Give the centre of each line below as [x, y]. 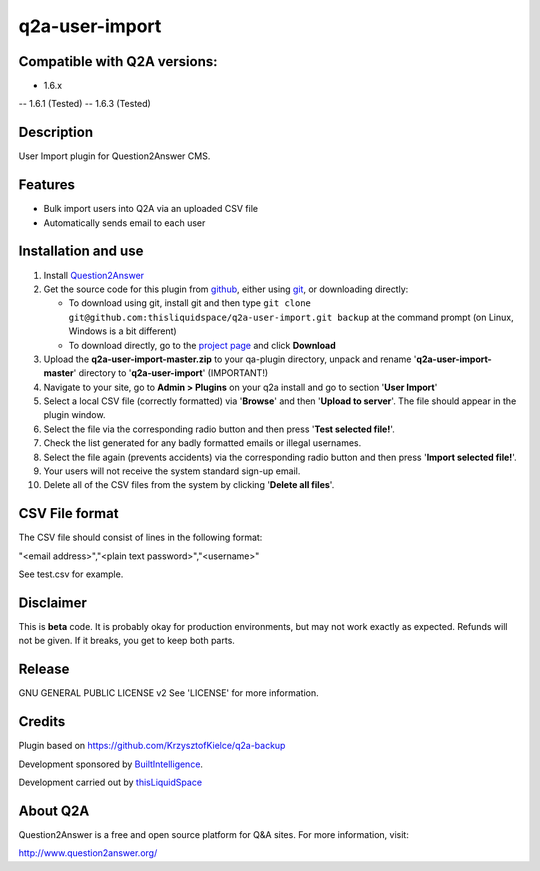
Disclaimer [52, 602]
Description [56, 132]
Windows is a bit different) [122, 331]
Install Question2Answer [94, 275]
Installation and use [81, 251]
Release [44, 669]
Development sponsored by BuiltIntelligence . [111, 764]
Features [46, 185]
